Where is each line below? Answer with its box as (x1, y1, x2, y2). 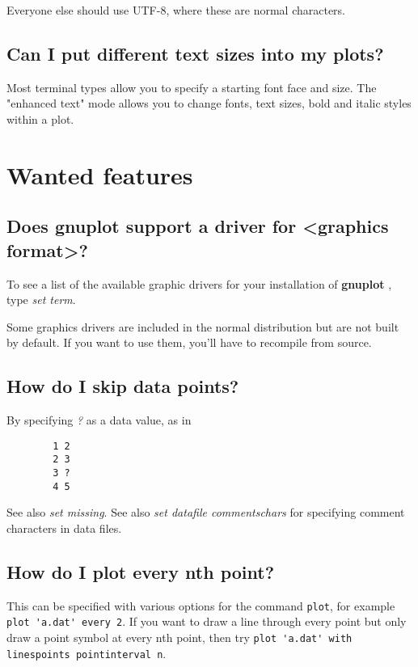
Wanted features (6, 158, 193, 191)
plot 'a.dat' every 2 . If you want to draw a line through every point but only (6, 613, 407, 630)
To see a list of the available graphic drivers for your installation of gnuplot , (6, 275, 392, 292)
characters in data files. (6, 519, 122, 536)
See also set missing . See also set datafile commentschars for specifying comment (6, 504, 405, 521)
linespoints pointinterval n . (6, 644, 167, 661)
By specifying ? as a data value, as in (6, 412, 192, 428)
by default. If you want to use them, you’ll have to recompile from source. (6, 334, 372, 351)
